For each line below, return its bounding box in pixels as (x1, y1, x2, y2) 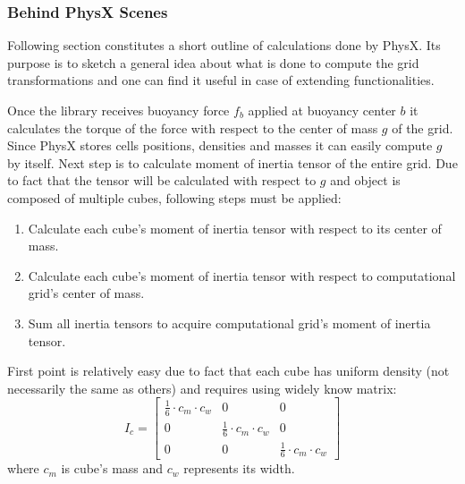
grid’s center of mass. (28, 284, 145, 302)
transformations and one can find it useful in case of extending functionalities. (7, 71, 435, 89)
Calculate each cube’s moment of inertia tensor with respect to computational (28, 266, 456, 284)
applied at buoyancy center (248, 101, 396, 119)
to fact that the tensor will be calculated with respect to (7, 171, 317, 190)
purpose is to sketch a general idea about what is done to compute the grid (7, 53, 419, 72)
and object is (330, 171, 401, 190)
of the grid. (392, 118, 453, 137)
